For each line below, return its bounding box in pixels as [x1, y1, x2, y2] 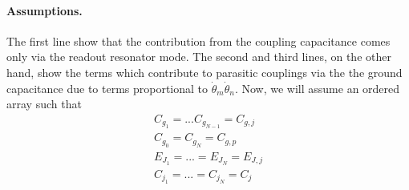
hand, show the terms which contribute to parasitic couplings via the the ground [6, 63, 403, 80]
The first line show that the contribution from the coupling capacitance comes [6, 32, 391, 49]
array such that [6, 95, 82, 112]
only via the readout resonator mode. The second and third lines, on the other [6, 48, 391, 65]
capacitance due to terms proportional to [6, 79, 209, 96]
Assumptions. [6, 2, 83, 18]
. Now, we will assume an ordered [234, 79, 400, 96]
